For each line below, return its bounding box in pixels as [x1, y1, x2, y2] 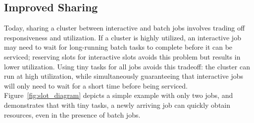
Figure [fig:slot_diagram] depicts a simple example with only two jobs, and [4, 90, 233, 100]
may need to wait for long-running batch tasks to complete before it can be [4, 42, 233, 52]
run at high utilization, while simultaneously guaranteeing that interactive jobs [4, 71, 244, 81]
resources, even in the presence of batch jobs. [4, 109, 141, 120]
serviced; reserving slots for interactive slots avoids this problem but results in [4, 51, 241, 61]
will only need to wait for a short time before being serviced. [4, 80, 188, 91]
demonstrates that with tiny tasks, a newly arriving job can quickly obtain [4, 99, 231, 110]
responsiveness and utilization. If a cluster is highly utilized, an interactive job [4, 32, 241, 42]
